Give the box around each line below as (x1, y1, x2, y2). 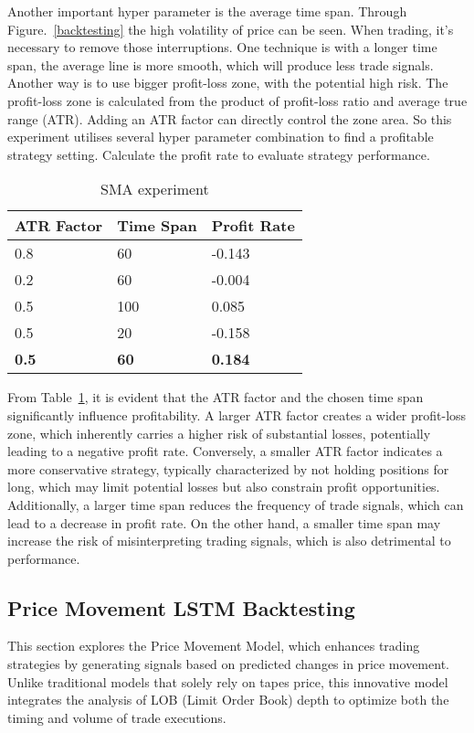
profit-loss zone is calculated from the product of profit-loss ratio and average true (7, 90, 468, 110)
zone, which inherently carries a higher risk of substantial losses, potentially (7, 423, 431, 442)
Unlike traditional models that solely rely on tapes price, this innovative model (7, 672, 448, 691)
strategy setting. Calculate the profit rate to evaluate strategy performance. (7, 144, 430, 164)
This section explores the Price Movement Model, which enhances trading (7, 636, 420, 655)
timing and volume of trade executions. (7, 707, 226, 727)
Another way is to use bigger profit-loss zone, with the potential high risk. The (7, 73, 448, 92)
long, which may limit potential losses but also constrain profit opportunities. (7, 477, 440, 496)
